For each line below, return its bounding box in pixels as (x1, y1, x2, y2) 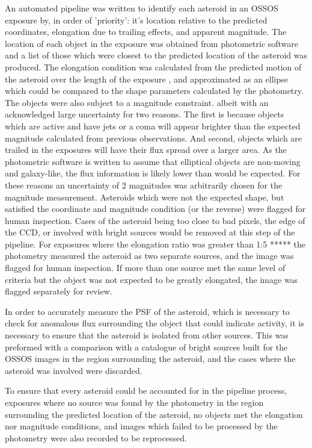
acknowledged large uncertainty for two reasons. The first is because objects (5, 108, 284, 120)
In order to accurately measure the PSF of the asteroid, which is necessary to (5, 305, 290, 317)
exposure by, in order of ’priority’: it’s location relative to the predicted (5, 13, 268, 26)
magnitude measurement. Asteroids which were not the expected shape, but (5, 190, 284, 203)
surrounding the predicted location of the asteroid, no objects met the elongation (5, 408, 303, 420)
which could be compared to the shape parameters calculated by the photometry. (5, 84, 304, 97)
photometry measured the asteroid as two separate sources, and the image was (5, 249, 294, 262)
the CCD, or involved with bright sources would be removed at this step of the (5, 226, 295, 238)
